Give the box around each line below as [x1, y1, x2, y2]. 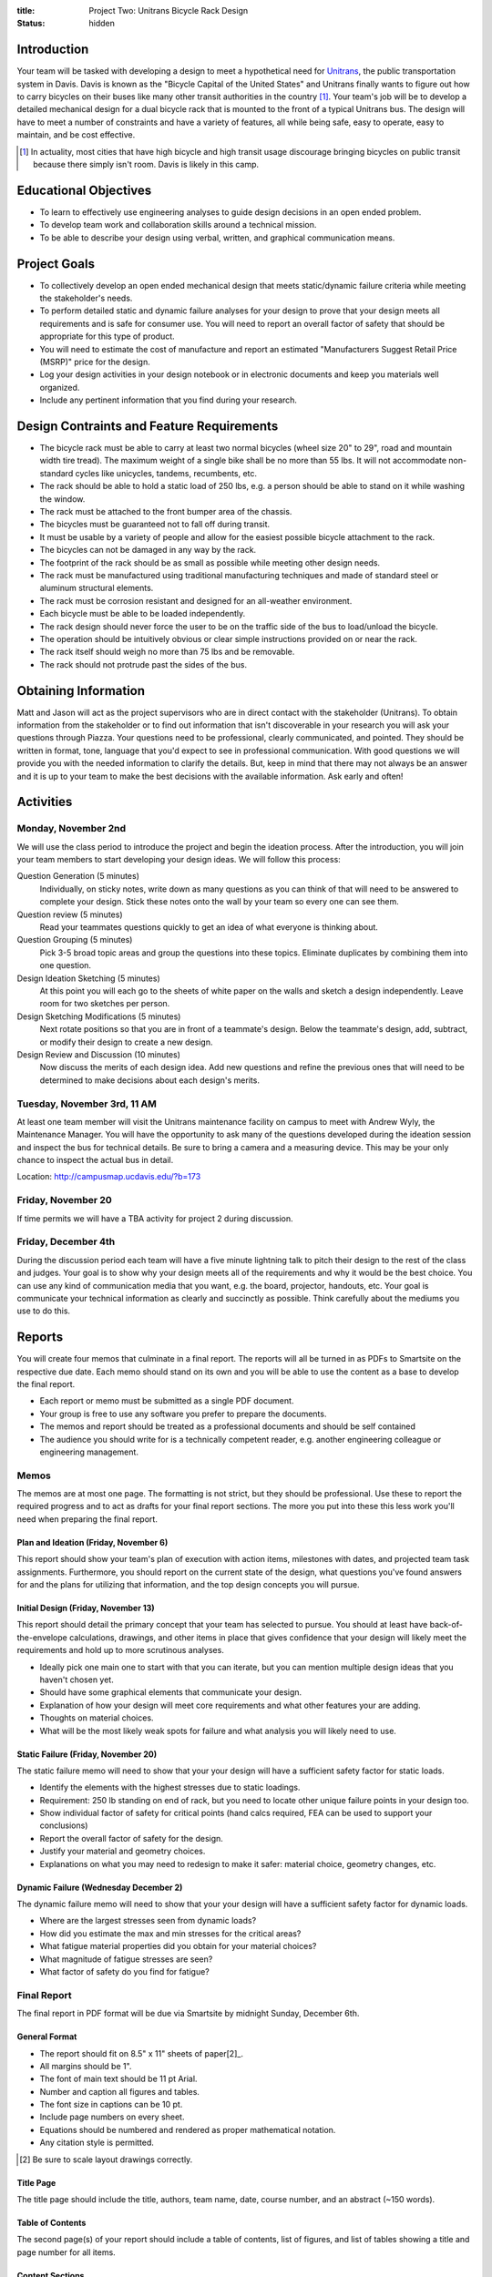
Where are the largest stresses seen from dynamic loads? [39, 1915, 257, 1926]
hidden [88, 18, 116, 29]
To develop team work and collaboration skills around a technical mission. [39, 220, 317, 230]
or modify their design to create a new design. [39, 1036, 213, 1047]
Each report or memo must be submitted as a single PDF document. [39, 1395, 294, 1406]
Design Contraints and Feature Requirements [16, 418, 279, 434]
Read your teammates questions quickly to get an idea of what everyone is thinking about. [39, 922, 378, 933]
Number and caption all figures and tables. [39, 2086, 200, 2097]
